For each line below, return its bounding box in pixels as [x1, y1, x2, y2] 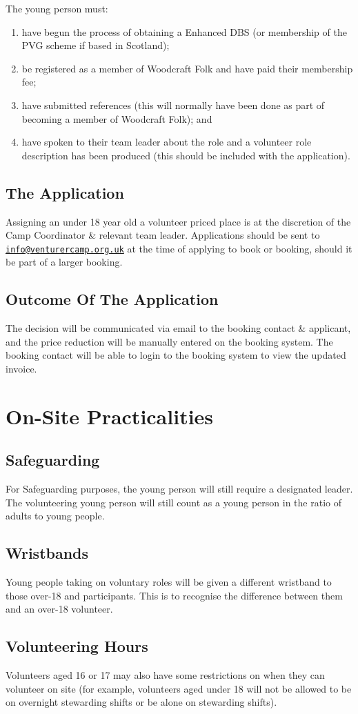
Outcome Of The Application [6, 288, 219, 310]
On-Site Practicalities [6, 401, 214, 430]
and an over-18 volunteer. [6, 602, 113, 616]
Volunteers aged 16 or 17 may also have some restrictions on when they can [6, 668, 325, 682]
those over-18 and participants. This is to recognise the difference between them [6, 588, 343, 602]
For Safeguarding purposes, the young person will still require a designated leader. [6, 482, 353, 496]
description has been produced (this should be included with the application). [21, 148, 350, 162]
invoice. [6, 361, 37, 375]
